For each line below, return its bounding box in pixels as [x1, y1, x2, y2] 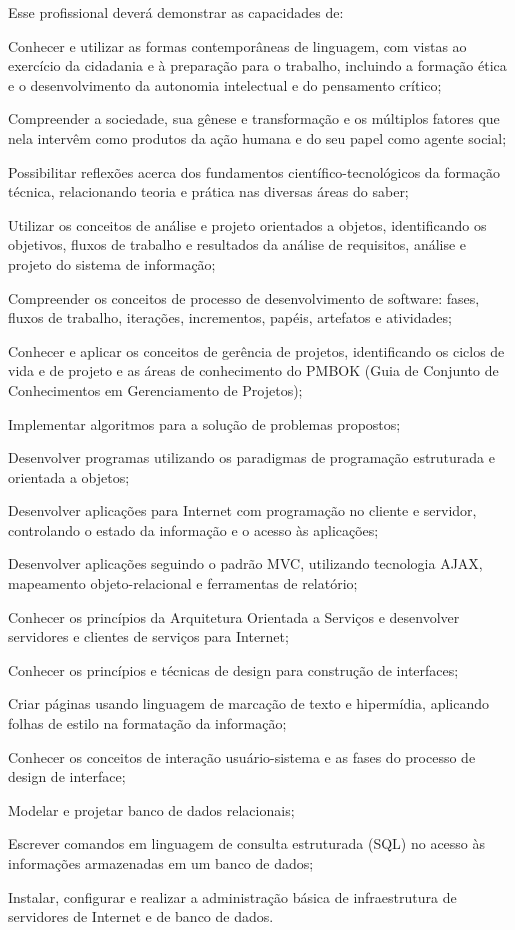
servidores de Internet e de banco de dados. [8, 906, 274, 927]
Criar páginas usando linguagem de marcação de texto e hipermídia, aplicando [8, 693, 489, 714]
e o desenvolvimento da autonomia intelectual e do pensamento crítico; [8, 74, 442, 95]
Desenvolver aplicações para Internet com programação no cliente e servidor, [8, 500, 477, 521]
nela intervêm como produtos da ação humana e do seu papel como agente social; [8, 127, 507, 148]
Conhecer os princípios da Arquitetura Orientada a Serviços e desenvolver [8, 606, 460, 627]
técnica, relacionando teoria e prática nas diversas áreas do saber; [8, 181, 409, 202]
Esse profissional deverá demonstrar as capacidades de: [8, 2, 344, 22]
